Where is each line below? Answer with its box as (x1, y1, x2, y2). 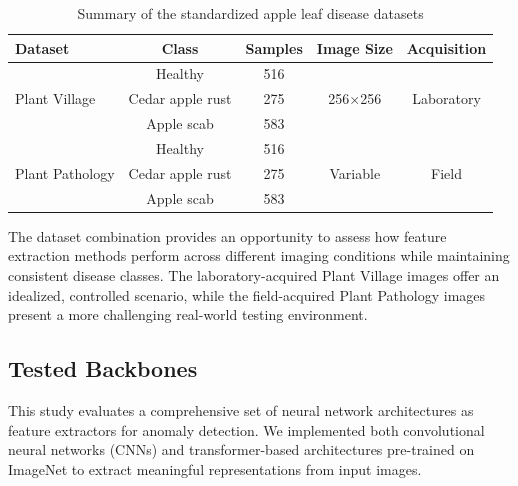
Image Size (316, 37, 393, 58)
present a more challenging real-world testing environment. (8, 304, 368, 325)
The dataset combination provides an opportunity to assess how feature (8, 225, 447, 246)
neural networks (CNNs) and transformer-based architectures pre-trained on (8, 439, 475, 460)
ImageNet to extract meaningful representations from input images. (8, 458, 422, 479)
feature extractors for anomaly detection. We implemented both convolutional (8, 419, 485, 440)
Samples (245, 37, 303, 58)
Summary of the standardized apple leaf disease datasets (77, 3, 424, 23)
